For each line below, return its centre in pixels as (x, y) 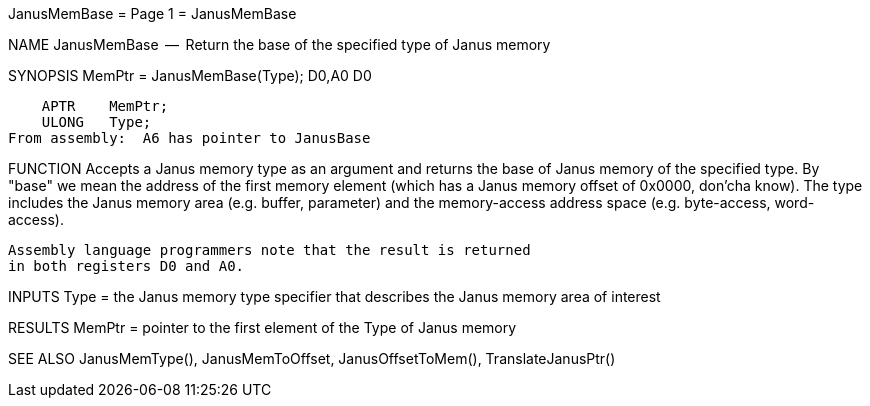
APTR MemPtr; (105, 106)
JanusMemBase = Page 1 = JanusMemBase (152, 13)
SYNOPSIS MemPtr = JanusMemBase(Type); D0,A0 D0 (190, 75)
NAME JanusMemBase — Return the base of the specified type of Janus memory (279, 44)
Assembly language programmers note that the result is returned (269, 250)
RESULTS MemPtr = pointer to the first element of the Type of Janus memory (262, 327)
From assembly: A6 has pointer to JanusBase (189, 138)
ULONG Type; (96, 122)
